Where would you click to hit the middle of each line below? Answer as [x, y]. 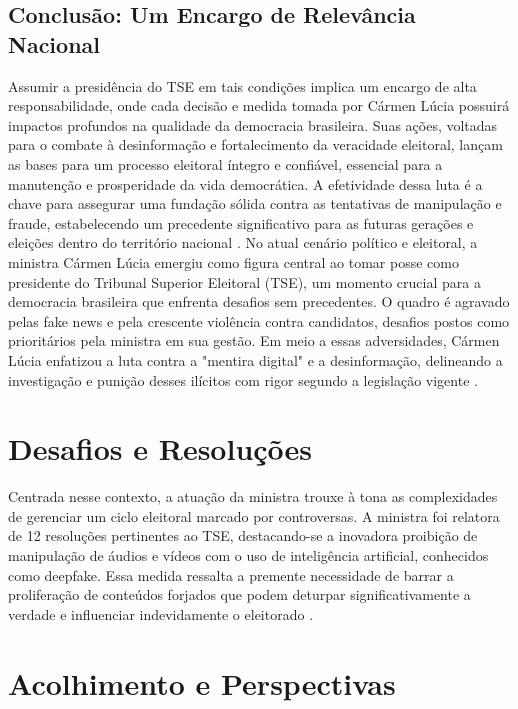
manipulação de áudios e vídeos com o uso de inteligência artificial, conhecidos [248, 555]
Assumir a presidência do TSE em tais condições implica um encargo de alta [242, 85]
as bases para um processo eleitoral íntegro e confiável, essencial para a [225, 163]
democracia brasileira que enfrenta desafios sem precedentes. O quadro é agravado [259, 301]
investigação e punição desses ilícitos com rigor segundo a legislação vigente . [243, 379]
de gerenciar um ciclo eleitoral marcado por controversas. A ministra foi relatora [254, 515]
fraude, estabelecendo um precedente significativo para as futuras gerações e [241, 222]
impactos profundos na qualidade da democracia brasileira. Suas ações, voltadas [253, 124]
